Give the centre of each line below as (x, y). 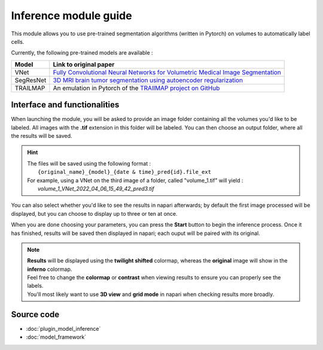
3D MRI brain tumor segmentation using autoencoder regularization (148, 80)
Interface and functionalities (65, 105)
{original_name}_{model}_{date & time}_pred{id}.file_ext (125, 172)
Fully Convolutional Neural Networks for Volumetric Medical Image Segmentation (167, 72)
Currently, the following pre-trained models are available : (82, 53)
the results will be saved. (42, 136)
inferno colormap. (50, 269)
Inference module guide (71, 16)
